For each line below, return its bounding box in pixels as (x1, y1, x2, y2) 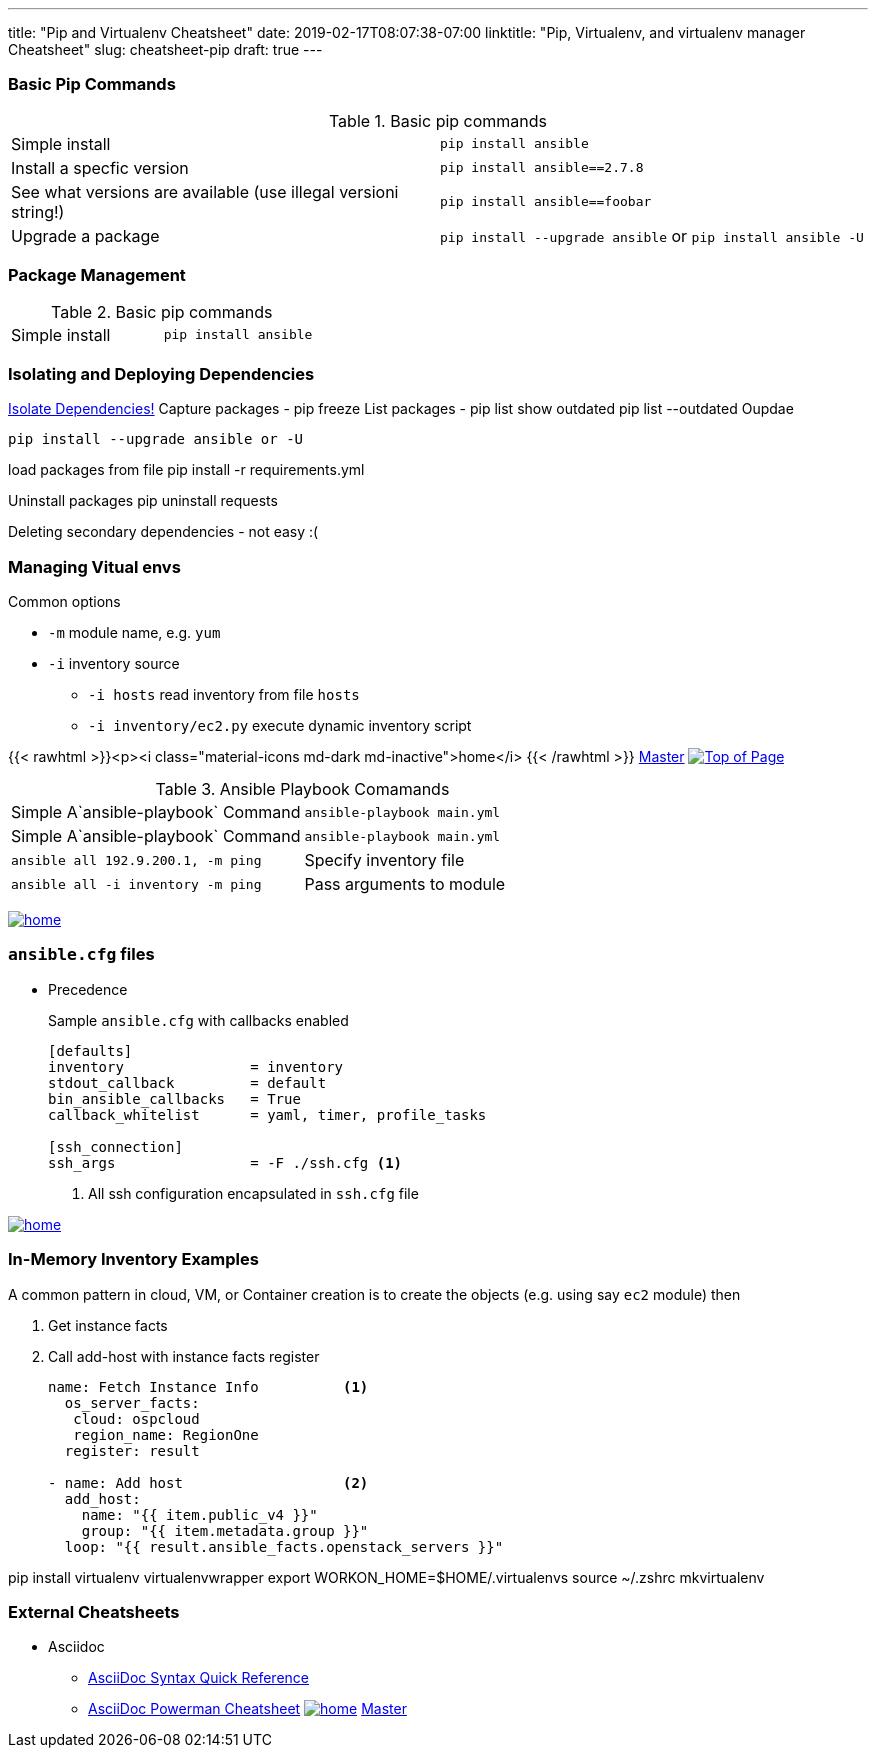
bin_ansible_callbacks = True (48, 1090, 301, 1107)
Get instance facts (48, 1316, 168, 1334)
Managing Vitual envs (8, 556, 181, 577)
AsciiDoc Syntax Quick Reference (88, 1669, 309, 1687)
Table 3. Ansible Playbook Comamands (155, 779, 450, 799)
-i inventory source (48, 655, 180, 672)
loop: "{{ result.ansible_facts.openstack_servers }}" (64, 1538, 504, 1555)
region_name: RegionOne (73, 1426, 259, 1443)
